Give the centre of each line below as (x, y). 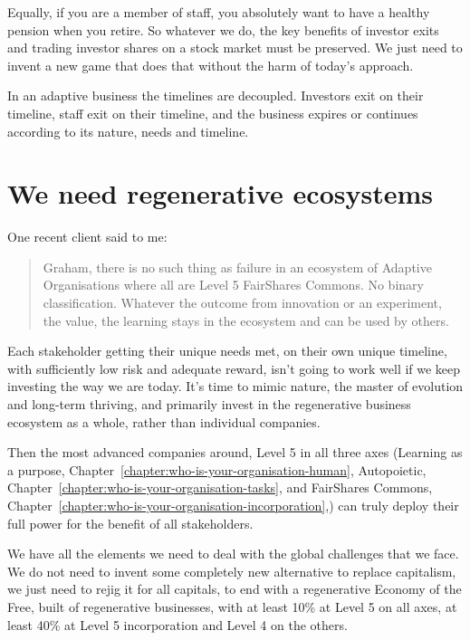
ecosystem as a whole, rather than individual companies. (164, 421)
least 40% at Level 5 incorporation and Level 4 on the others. (177, 624)
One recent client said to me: (87, 237)
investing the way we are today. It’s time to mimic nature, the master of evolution (235, 386)
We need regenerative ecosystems (220, 193)
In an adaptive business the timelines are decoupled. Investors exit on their (216, 96)
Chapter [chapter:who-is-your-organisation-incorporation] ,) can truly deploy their (233, 505)
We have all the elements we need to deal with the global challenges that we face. (233, 554)
